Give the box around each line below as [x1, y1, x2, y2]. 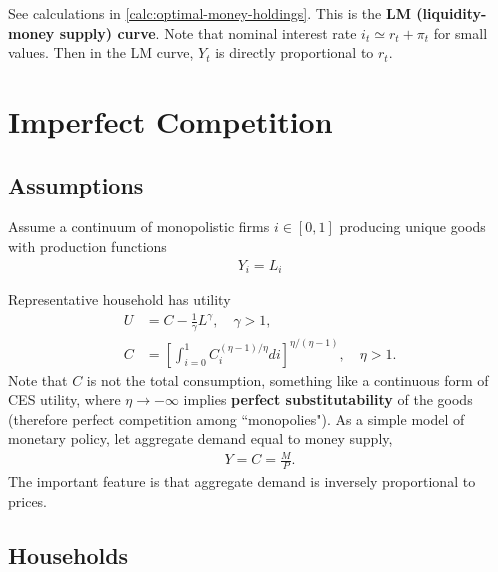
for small [433, 22, 488, 43]
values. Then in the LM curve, [8, 42, 194, 63]
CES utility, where [8, 389, 121, 410]
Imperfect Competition [8, 100, 333, 141]
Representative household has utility [8, 289, 231, 310]
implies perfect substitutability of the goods [183, 389, 473, 410]
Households [8, 539, 129, 570]
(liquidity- [416, 3, 487, 23]
